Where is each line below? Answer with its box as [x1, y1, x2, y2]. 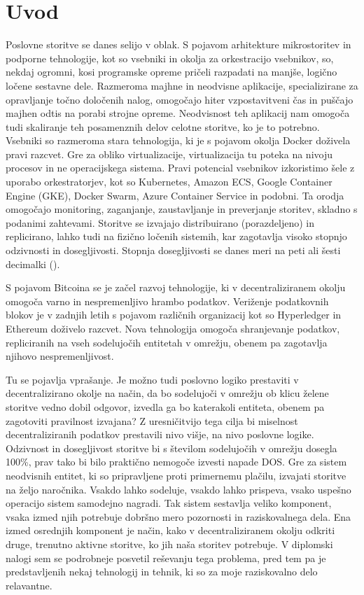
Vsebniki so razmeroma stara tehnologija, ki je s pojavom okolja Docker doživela [6, 133, 351, 148]
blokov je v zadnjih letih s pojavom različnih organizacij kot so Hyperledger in [6, 307, 342, 322]
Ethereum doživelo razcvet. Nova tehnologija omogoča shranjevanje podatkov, [6, 321, 340, 335]
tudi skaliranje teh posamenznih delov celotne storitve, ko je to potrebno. [6, 119, 320, 134]
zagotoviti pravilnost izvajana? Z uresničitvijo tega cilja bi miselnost [6, 413, 298, 428]
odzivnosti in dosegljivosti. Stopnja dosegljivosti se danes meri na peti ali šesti [6, 243, 341, 258]
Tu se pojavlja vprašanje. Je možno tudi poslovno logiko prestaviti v [6, 372, 299, 386]
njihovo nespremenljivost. [6, 349, 114, 363]
